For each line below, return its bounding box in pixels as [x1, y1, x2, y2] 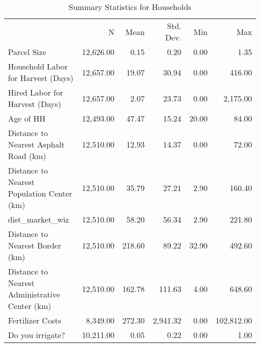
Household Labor [8, 60, 68, 72]
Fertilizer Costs [8, 314, 61, 326]
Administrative [8, 288, 60, 300]
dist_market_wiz [8, 213, 69, 225]
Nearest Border [8, 239, 61, 251]
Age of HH [8, 112, 45, 124]
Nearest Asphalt [8, 138, 65, 150]
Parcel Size [8, 46, 46, 57]
